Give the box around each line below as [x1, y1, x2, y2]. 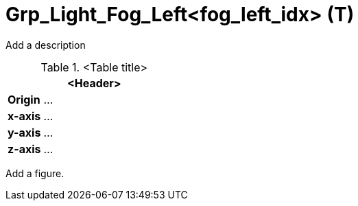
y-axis [8, 125, 41, 139]
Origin [8, 92, 40, 106]
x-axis [8, 108, 41, 123]
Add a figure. [5, 167, 64, 179]
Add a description [5, 38, 86, 51]
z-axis [8, 141, 41, 156]
